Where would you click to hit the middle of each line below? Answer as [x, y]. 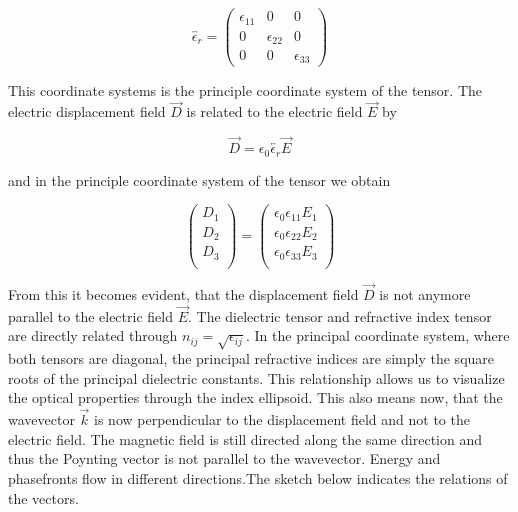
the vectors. [43, 497]
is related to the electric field [274, 111]
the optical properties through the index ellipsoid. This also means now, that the [255, 397]
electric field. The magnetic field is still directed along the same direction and [245, 438]
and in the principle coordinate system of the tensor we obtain [199, 179]
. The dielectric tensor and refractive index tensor [339, 315]
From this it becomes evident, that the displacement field [183, 293]
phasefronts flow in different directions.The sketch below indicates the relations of [258, 477]
